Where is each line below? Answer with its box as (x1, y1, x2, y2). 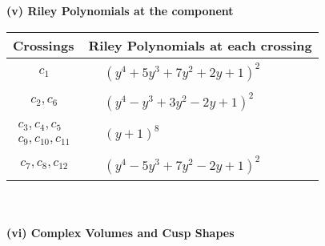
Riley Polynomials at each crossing (88, 35, 312, 54)
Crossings (13, 35, 74, 54)
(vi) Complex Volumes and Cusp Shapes (6, 224, 235, 241)
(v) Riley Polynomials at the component (6, 2, 234, 18)
